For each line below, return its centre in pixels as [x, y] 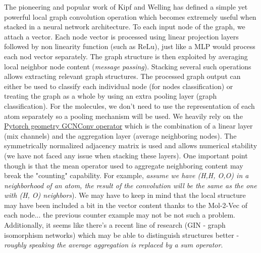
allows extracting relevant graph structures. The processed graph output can [122, 76]
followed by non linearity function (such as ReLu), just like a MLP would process [130, 46]
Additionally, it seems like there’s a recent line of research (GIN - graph [115, 225]
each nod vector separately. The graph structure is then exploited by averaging [126, 56]
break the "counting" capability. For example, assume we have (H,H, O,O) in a [126, 175]
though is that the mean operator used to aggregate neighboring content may [124, 165]
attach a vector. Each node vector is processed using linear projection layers [121, 36]
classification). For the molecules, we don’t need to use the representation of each [129, 106]
